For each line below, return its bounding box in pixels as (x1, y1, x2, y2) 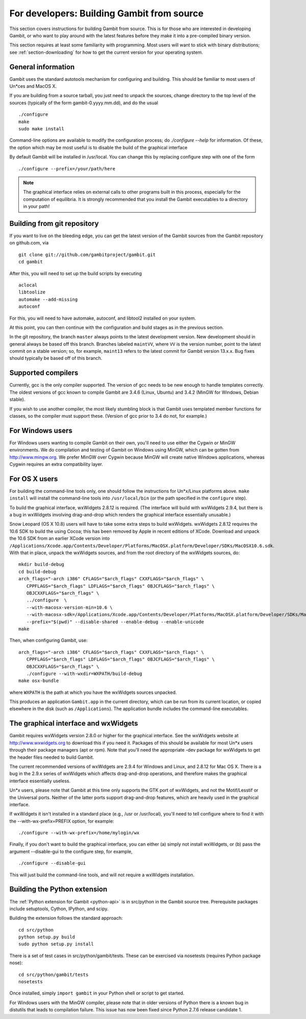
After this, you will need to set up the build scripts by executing (9, 270, 142, 276)
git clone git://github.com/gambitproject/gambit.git (18, 252, 156, 258)
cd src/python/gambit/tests (18, 971, 89, 978)
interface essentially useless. (9, 778, 71, 784)
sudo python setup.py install (18, 941, 94, 947)
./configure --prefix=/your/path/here (18, 166, 116, 171)
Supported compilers (9, 369, 79, 377)
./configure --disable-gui (18, 861, 86, 866)
